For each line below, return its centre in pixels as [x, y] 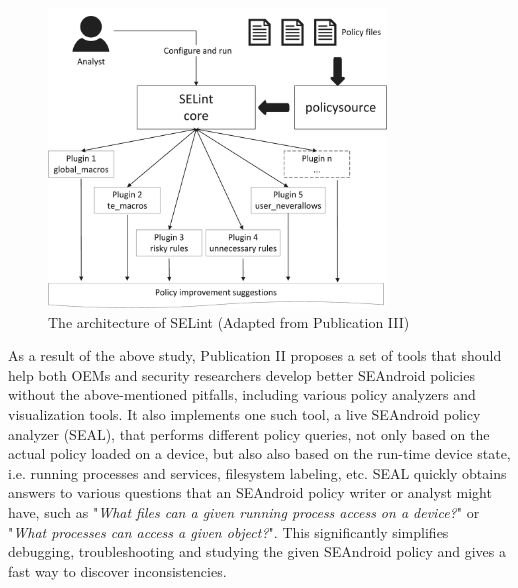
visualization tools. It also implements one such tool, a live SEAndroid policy [244, 414]
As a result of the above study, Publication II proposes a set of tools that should [255, 355]
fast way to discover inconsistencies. [117, 570]
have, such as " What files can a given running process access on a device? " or [244, 512]
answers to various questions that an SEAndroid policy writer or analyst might [250, 492]
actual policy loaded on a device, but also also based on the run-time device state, [259, 453]
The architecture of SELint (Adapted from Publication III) [229, 321]
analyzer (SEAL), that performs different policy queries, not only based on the [249, 433]
